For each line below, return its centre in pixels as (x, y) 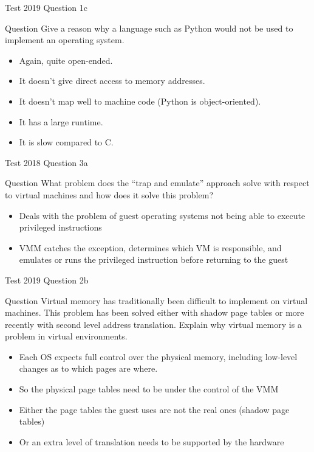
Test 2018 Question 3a (46, 162)
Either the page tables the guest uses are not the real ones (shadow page (154, 409)
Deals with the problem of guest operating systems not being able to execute (162, 215)
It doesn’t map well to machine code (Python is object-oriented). (140, 101)
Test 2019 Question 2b (47, 280)
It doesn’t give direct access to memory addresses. (112, 81)
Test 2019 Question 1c (46, 7)
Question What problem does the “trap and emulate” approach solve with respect (157, 183)
